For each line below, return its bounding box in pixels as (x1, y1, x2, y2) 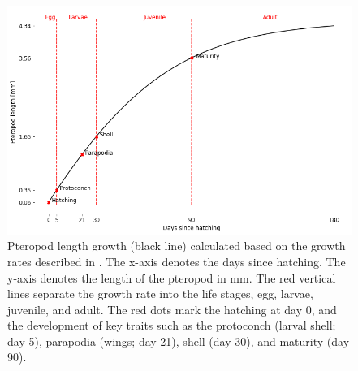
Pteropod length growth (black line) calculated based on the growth (7, 237, 346, 254)
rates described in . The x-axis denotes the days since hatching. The (7, 252, 346, 270)
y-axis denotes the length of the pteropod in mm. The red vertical (7, 269, 336, 286)
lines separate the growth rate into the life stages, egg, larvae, (7, 285, 313, 302)
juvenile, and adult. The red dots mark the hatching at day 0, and (7, 300, 337, 317)
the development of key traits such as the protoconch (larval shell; (7, 317, 336, 334)
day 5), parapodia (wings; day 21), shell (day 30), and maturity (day (7, 332, 350, 349)
